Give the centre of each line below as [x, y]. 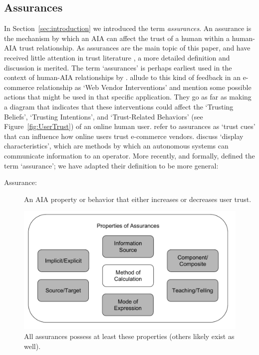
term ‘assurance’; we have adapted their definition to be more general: [111, 165]
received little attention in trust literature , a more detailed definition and [117, 57]
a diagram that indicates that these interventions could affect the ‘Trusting [119, 106]
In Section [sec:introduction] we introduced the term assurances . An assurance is [128, 28]
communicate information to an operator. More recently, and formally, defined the [129, 155]
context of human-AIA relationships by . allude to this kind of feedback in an [122, 77]
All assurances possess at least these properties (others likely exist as [129, 336]
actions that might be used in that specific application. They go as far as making [128, 97]
